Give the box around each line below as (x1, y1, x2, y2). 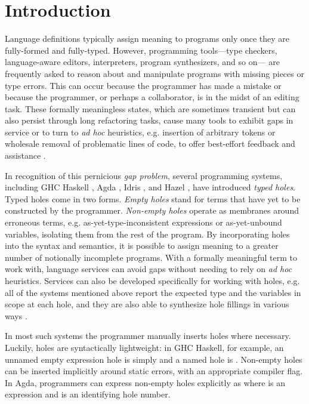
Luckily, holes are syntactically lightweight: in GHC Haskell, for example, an (5, 341, 284, 353)
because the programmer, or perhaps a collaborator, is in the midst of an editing (5, 91, 299, 103)
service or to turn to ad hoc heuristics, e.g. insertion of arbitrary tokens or (5, 125, 276, 138)
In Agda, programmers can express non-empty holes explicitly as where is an (5, 376, 286, 388)
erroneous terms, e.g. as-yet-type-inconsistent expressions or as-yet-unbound (5, 216, 282, 229)
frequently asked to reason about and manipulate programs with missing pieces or (5, 67, 304, 79)
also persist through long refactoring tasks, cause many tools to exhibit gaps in (5, 114, 293, 127)
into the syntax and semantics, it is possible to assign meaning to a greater (5, 239, 279, 252)
